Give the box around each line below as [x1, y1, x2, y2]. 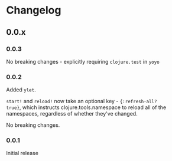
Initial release [6, 150, 38, 157]
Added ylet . [6, 86, 37, 93]
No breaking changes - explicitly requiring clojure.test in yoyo [6, 58, 160, 65]
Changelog [6, 4, 61, 17]
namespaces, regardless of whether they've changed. [6, 110, 138, 117]
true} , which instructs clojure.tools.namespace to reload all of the [6, 104, 167, 111]
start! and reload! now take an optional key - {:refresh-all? [6, 98, 157, 105]
